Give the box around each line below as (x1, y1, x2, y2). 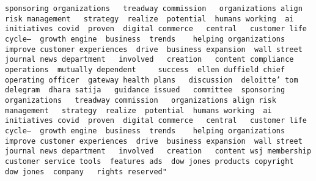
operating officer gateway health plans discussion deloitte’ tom (5, 75, 298, 84)
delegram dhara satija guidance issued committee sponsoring (5, 86, 285, 95)
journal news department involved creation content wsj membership (5, 147, 312, 156)
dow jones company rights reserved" (5, 167, 167, 176)
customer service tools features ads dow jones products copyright (5, 157, 294, 166)
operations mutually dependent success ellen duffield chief (5, 65, 285, 74)
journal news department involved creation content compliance (5, 55, 294, 64)
